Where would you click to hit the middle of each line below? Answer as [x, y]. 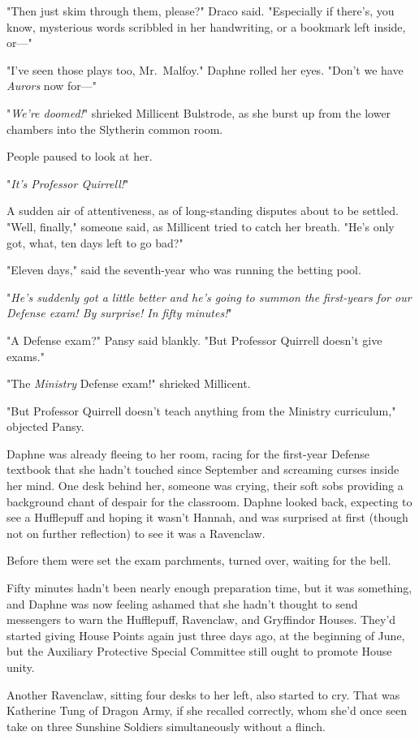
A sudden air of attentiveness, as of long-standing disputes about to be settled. [203, 211]
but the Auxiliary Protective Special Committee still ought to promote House [199, 651]
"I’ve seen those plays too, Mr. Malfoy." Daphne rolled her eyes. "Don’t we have [205, 69]
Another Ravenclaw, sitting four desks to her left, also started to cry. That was [203, 694]
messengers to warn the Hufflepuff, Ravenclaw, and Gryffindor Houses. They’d [201, 620]
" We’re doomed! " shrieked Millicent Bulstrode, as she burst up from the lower [199, 112]
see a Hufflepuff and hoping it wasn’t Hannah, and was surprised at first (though [207, 517]
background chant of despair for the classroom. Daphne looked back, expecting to [209, 501]
